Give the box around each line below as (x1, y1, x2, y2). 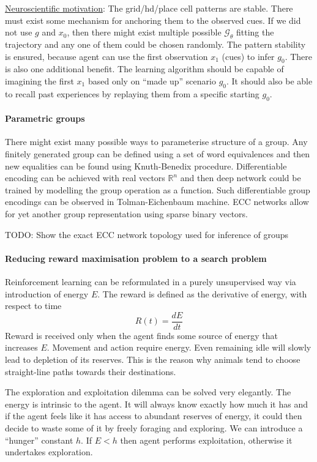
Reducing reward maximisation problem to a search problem (5, 251, 267, 264)
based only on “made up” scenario (88, 74, 216, 87)
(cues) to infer (222, 50, 275, 62)
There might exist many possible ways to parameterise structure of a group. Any (5, 135, 308, 148)
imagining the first (5, 74, 74, 87)
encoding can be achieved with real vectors (5, 171, 165, 184)
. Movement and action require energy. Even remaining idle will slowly (47, 341, 311, 354)
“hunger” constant (5, 433, 73, 446)
